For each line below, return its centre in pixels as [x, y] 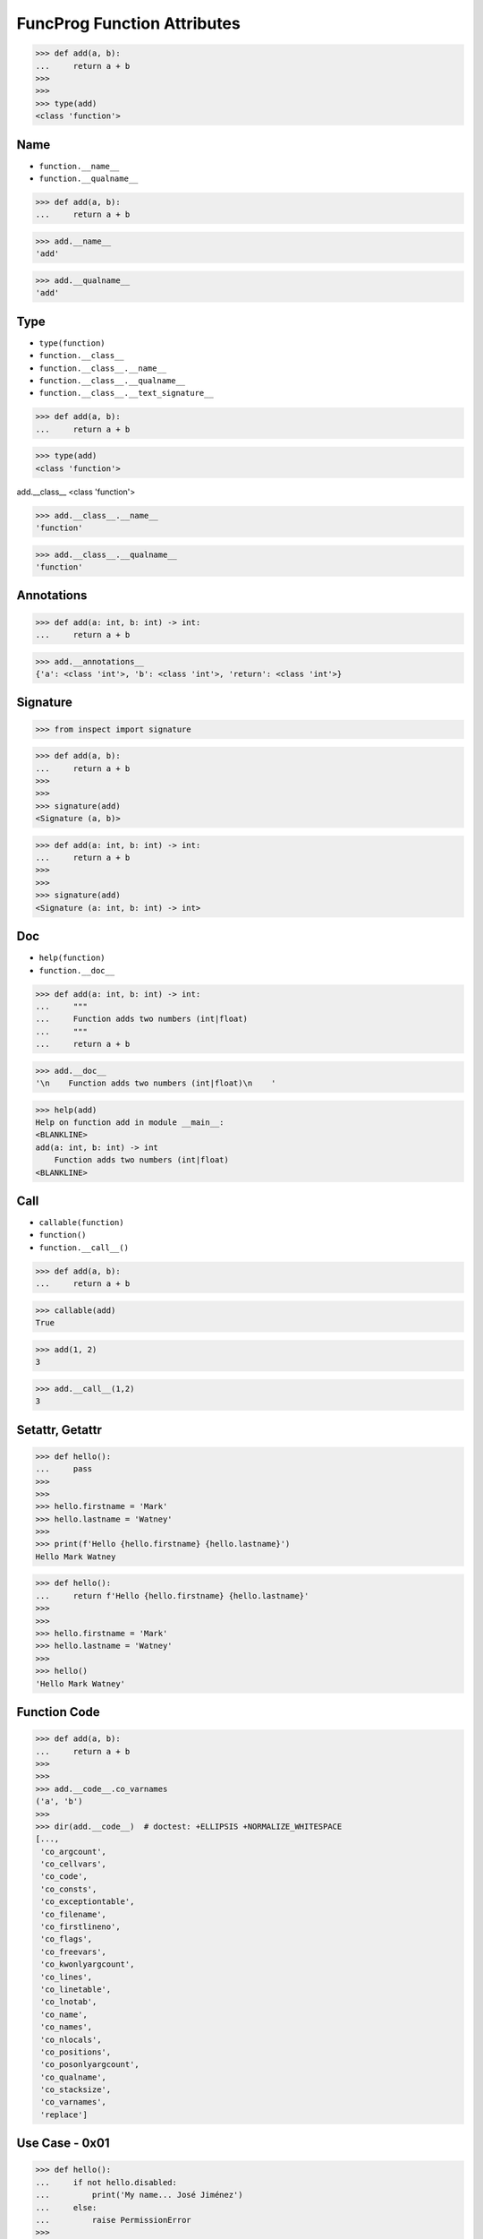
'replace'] [64, 2115]
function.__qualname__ [89, 178]
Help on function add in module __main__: [130, 1123]
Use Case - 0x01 [63, 2144]
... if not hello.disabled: [106, 2182]
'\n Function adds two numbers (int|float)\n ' [156, 1083]
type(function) [72, 343]
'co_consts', [69, 1889]
